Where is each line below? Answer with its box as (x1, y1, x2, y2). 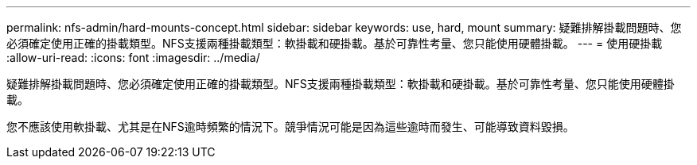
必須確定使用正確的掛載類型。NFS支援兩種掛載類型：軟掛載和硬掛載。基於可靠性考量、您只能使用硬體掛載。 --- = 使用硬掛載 (6, 36, 663, 50)
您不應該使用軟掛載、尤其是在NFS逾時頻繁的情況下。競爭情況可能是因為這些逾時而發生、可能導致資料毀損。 (6, 120, 574, 133)
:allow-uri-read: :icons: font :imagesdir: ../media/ (6, 51, 260, 64)
